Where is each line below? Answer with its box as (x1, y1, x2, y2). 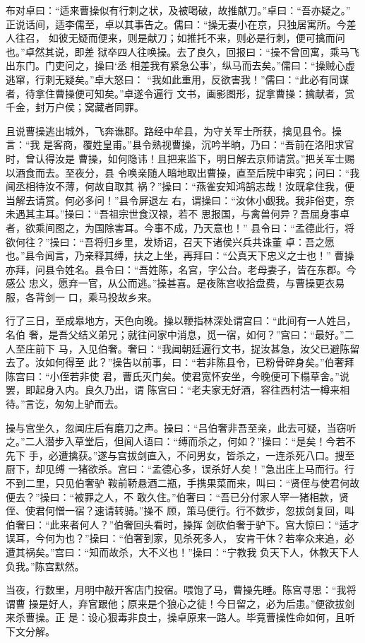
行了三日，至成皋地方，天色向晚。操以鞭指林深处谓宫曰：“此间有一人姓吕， (6, 313, 357, 328)
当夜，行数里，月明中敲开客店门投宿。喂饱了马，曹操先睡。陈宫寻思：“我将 (6, 582, 357, 597)
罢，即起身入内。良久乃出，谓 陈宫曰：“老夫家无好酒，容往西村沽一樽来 (6, 382, 340, 397)
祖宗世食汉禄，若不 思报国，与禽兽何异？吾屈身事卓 (109, 206, 349, 221)
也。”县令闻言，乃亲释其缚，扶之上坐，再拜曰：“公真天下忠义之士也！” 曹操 (6, 248, 354, 263)
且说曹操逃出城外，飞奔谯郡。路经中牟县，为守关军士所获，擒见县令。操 (6, 123, 342, 138)
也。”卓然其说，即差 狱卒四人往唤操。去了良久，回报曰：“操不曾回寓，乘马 (6, 44, 349, 59)
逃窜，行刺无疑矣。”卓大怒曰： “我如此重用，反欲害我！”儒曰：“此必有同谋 (6, 71, 349, 86)
